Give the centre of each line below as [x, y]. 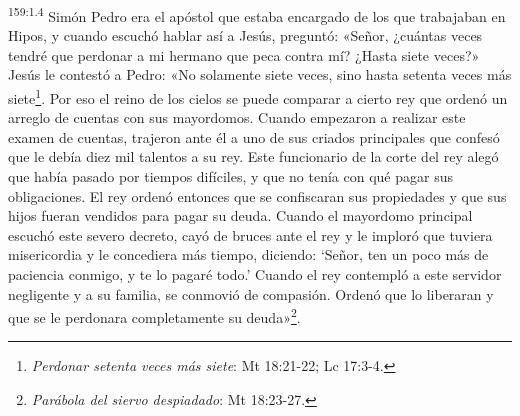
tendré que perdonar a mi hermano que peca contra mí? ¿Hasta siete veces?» [244, 54]
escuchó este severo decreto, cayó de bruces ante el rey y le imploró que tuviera [250, 234]
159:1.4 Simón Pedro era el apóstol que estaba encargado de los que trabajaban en [257, 14]
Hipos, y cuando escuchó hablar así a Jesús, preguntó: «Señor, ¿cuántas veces [245, 35]
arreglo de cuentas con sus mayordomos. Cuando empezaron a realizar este [237, 117]
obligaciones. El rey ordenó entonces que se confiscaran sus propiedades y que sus [257, 195]
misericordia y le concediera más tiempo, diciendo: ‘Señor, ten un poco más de [248, 254]
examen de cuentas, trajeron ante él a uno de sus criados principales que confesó [254, 136]
